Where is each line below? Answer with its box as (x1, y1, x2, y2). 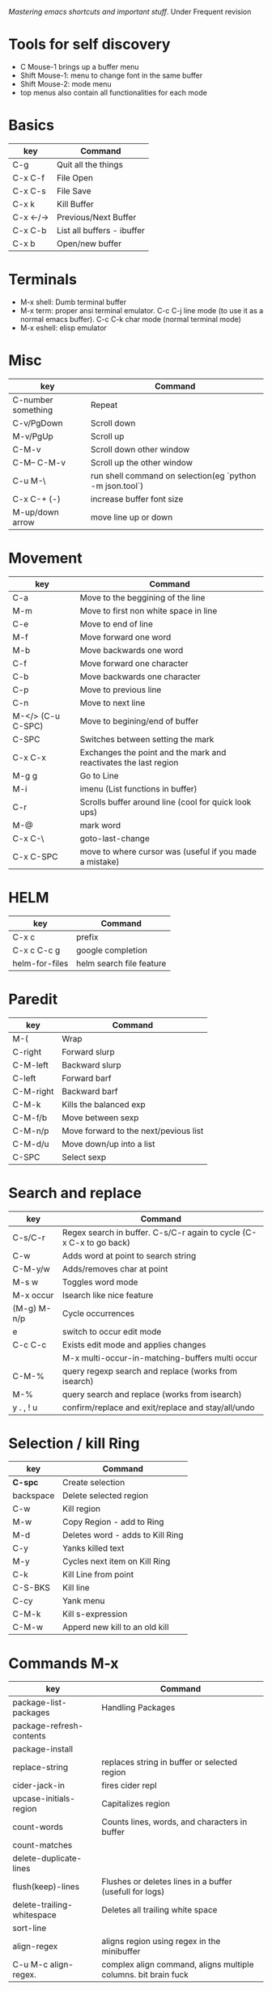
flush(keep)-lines (12, 1881, 79, 1892)
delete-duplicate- (12, 1853, 83, 1864)
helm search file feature (75, 957, 167, 969)
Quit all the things (56, 159, 124, 170)
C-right (12, 1046, 42, 1057)
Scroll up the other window (90, 456, 193, 468)
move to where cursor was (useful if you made (79, 846, 257, 857)
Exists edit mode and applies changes (62, 1339, 206, 1350)
